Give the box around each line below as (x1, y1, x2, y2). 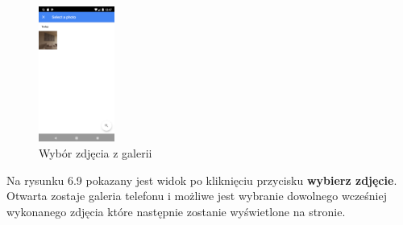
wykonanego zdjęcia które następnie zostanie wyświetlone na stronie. (6, 202, 346, 219)
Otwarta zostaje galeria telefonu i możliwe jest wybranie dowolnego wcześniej (6, 187, 388, 204)
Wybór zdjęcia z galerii (39, 145, 152, 162)
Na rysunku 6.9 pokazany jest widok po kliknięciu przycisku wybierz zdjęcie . (6, 171, 397, 188)
